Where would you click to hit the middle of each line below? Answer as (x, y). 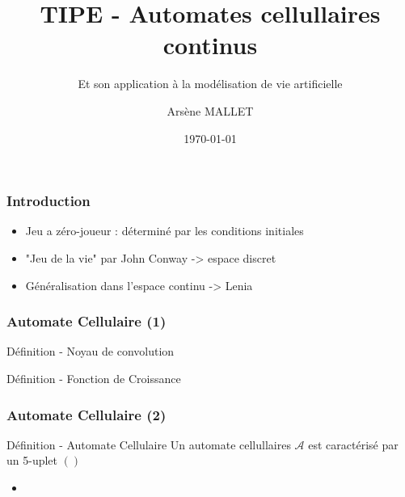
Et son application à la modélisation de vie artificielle (210, 84)
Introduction (49, 201)
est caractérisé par (353, 444)
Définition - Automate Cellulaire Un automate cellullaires (149, 444)
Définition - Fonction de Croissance (94, 378)
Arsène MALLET (210, 110)
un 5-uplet (32, 460)
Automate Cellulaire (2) (86, 414)
